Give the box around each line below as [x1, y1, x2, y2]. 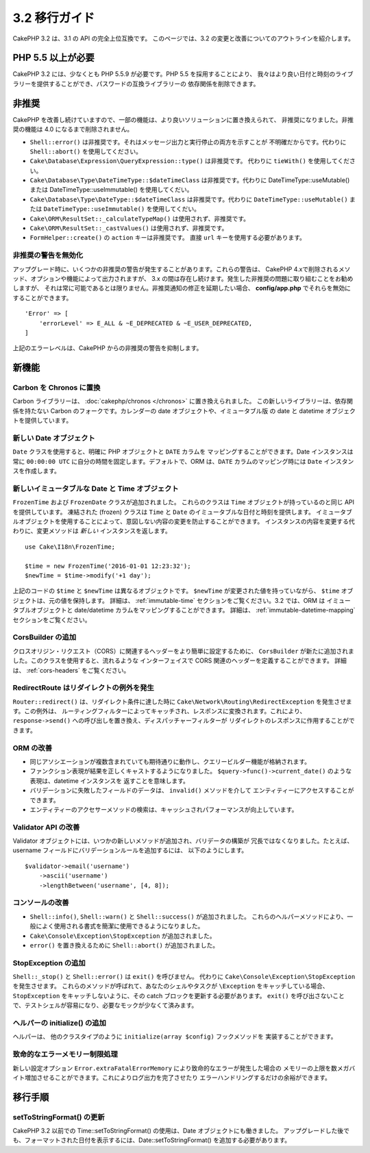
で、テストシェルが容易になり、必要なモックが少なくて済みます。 [12, 1001, 198, 1010]
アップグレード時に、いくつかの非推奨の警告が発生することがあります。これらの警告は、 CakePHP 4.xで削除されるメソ [12, 264, 351, 273]
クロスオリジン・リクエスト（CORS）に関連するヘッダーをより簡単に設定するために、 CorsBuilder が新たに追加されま [12, 647, 354, 655]
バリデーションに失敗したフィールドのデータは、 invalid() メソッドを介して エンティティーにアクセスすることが [29, 786, 354, 795]
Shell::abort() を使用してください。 [29, 147, 143, 156]
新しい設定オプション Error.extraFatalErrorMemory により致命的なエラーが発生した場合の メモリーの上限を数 [12, 1064, 338, 1072]
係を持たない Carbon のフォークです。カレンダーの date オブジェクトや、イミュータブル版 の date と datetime [12, 406, 325, 414]
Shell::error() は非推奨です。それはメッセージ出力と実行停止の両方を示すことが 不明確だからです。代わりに [29, 138, 347, 146]
